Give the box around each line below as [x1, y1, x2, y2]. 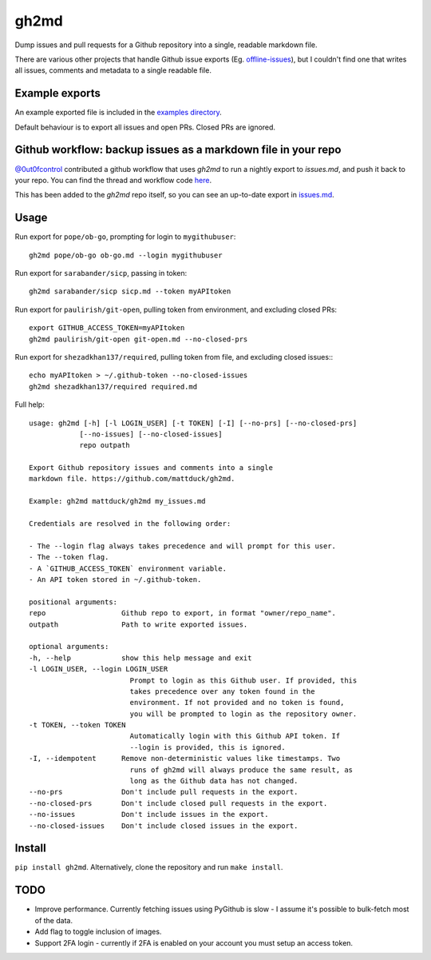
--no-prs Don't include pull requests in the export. [29, 787, 299, 797]
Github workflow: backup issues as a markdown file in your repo [14, 143, 342, 157]
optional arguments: [29, 642, 109, 651]
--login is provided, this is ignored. [129, 743, 287, 751]
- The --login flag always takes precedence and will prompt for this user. [29, 541, 337, 551]
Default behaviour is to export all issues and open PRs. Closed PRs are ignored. [14, 122, 275, 132]
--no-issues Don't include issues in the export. [29, 810, 269, 819]
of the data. [34, 915, 73, 925]
